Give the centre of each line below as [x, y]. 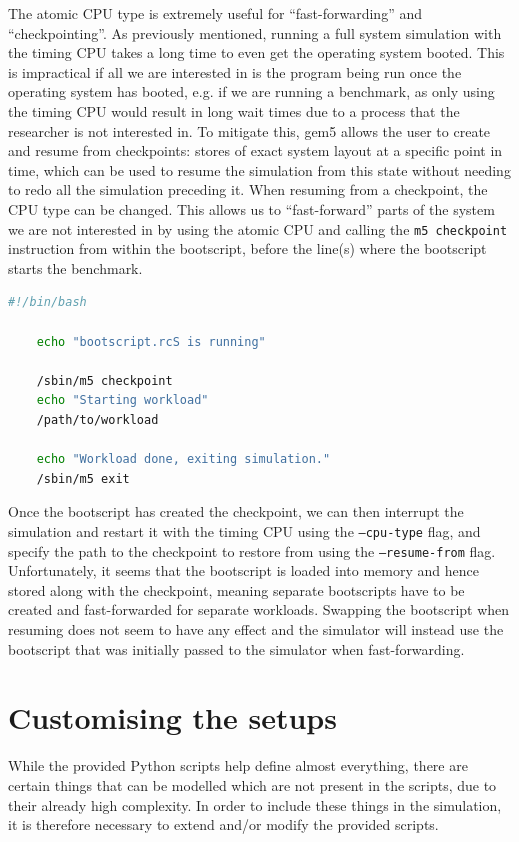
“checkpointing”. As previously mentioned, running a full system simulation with [255, 32]
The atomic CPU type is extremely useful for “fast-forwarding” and [215, 13]
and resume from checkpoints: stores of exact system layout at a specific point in [255, 150]
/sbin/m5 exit [83, 478]
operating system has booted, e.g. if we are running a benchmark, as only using [251, 91]
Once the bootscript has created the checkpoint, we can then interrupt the [236, 511]
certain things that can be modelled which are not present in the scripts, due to [252, 784]
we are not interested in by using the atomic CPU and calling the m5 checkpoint [258, 228]
